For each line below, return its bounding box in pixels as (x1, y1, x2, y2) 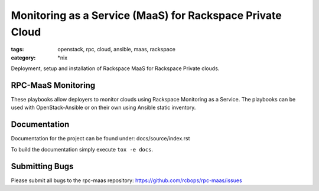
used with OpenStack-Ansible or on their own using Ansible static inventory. (11, 104, 196, 111)
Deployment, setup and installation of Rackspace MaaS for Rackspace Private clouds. (11, 65, 220, 72)
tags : (11, 46, 24, 53)
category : (11, 54, 36, 61)
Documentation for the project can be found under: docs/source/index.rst (11, 135, 190, 142)
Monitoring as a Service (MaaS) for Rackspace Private (11, 9, 282, 22)
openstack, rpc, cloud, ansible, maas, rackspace (57, 46, 175, 53)
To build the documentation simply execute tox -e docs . (11, 146, 154, 153)
